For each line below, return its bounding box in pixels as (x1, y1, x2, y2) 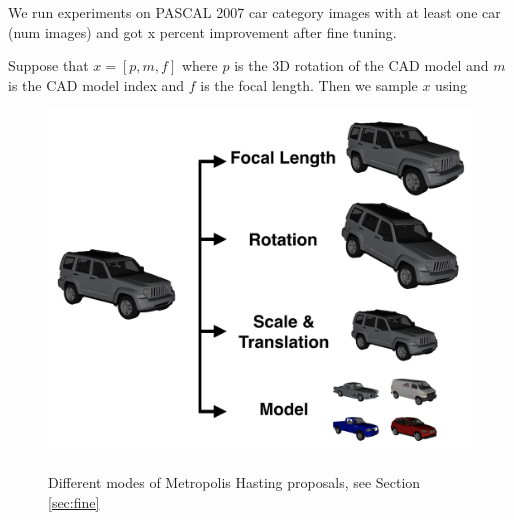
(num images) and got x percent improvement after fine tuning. (8, 21, 397, 42)
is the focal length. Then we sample (200, 74, 418, 95)
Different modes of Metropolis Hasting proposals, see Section (48, 472, 421, 493)
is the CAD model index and (8, 74, 185, 95)
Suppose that (8, 55, 89, 76)
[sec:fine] (48, 491, 100, 512)
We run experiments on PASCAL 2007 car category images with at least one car (8, 2, 501, 22)
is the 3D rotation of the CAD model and (234, 55, 489, 76)
